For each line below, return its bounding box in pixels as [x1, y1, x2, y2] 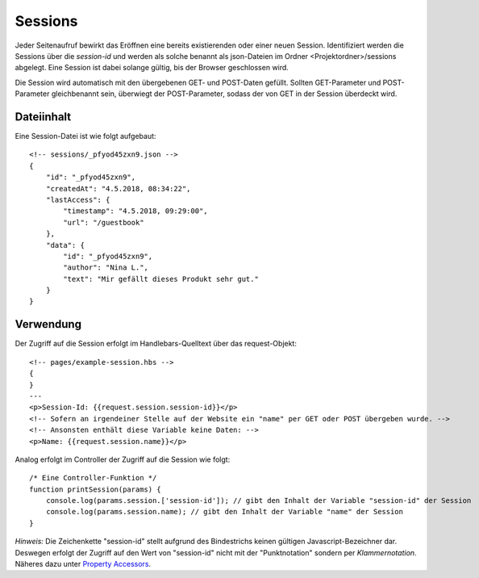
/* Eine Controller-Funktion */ [29, 473, 157, 483]
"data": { [45, 241, 85, 249]
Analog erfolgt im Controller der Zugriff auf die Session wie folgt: [15, 454, 231, 464]
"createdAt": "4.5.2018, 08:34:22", [45, 184, 191, 193]
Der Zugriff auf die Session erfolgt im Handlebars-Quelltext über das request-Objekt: [15, 339, 298, 349]
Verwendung [15, 317, 82, 331]
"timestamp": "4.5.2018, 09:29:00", [63, 207, 209, 216]
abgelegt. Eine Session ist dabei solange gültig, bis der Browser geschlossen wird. [15, 63, 289, 73]
